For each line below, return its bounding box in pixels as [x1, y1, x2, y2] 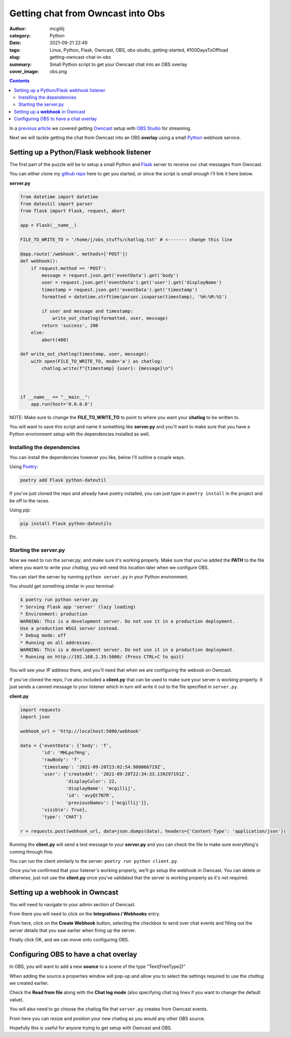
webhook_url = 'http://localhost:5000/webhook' [20, 728, 141, 734]
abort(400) [41, 337, 69, 342]
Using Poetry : [9, 464, 38, 470]
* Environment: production [20, 611, 88, 617]
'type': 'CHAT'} [41, 814, 83, 820]
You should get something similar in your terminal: [9, 583, 115, 589]
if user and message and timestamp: [41, 308, 134, 314]
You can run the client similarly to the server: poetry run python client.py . [9, 858, 178, 864]
